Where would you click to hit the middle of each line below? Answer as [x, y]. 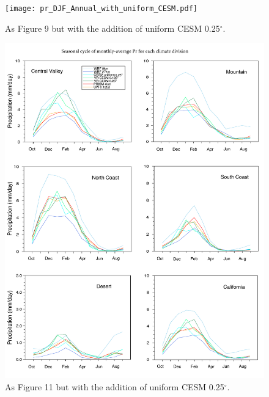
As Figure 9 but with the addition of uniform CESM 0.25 [112, 28]
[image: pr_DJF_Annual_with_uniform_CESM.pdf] [101, 9]
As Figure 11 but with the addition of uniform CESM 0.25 [115, 386]
